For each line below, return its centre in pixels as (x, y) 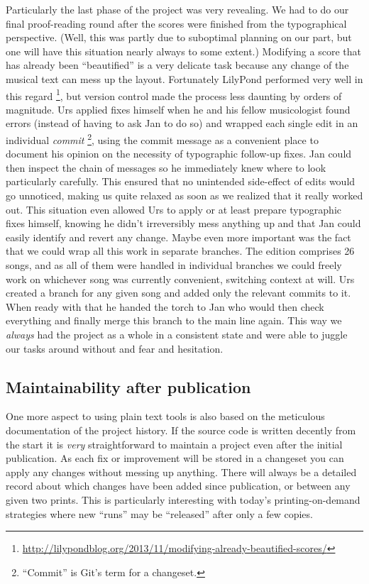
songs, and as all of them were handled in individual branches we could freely (174, 265)
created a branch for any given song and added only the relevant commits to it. (178, 293)
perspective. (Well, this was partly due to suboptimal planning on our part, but (179, 37)
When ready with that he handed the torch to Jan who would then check (165, 306)
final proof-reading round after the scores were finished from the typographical (176, 23)
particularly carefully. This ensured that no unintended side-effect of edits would (181, 181)
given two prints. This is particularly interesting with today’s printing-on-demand (183, 499)
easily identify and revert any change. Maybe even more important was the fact (178, 237)
